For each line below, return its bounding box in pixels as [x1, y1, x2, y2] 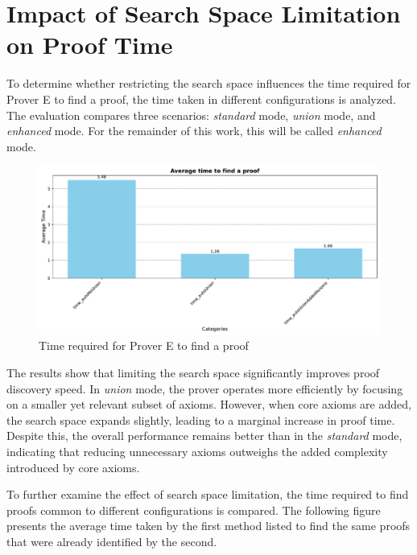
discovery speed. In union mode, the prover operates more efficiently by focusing [6, 380, 403, 397]
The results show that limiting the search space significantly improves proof [6, 364, 380, 380]
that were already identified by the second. [6, 532, 217, 549]
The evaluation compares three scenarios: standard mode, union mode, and [6, 106, 376, 123]
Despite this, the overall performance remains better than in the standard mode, [6, 427, 403, 444]
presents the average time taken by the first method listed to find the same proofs [6, 517, 411, 534]
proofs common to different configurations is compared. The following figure [6, 501, 381, 518]
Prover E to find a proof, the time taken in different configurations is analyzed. [6, 90, 396, 107]
